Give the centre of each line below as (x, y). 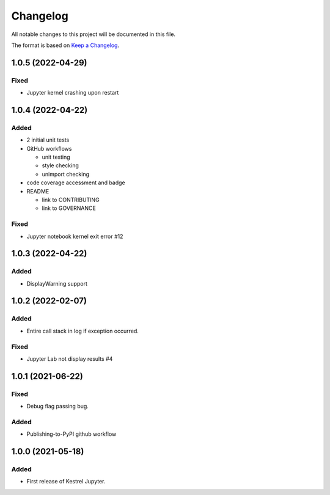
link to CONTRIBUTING (71, 200)
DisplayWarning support (57, 283)
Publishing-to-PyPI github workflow (71, 434)
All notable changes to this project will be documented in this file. (94, 34)
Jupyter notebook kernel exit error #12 (75, 236)
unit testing (56, 157)
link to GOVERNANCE (69, 208)
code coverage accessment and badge (76, 182)
